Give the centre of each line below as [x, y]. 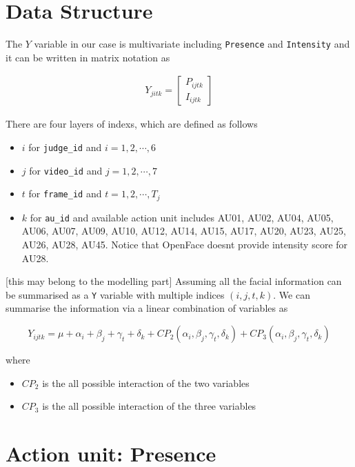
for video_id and [66, 170]
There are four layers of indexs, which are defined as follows [132, 124]
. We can [292, 294]
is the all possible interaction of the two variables [146, 382]
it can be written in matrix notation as [88, 57]
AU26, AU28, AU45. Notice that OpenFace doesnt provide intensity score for [185, 245]
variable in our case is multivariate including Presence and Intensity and [192, 44]
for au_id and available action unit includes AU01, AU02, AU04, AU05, [182, 217]
